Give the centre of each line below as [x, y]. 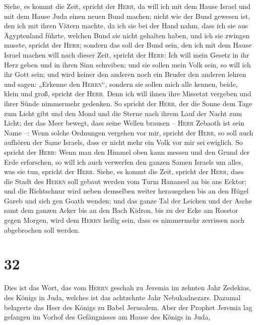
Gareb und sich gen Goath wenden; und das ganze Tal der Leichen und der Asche [128, 200]
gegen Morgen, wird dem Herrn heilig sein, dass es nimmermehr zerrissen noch [124, 220]
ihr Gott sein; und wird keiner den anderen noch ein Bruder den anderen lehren [125, 74]
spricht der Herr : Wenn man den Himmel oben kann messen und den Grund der [127, 152]
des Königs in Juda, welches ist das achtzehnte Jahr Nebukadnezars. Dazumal [122, 297]
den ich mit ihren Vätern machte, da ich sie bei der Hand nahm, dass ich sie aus [126, 26]
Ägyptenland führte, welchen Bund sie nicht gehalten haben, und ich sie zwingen [127, 35]
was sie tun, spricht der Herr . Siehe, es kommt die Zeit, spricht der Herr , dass [124, 171]
